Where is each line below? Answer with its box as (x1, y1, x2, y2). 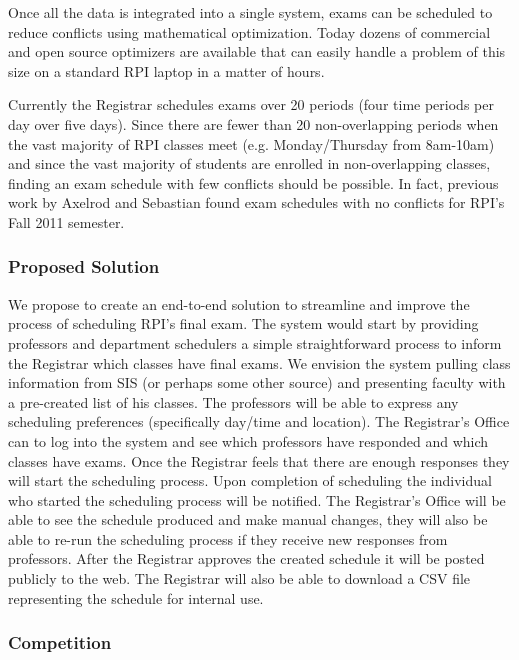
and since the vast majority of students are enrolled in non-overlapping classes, (8, 153, 491, 174)
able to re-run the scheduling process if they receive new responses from (8, 528, 448, 549)
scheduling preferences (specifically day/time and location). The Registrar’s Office (8, 411, 510, 432)
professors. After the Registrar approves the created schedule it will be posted (8, 548, 485, 569)
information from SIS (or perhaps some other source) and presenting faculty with (8, 372, 506, 393)
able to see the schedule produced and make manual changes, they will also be (8, 509, 488, 530)
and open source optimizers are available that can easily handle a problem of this (8, 41, 506, 62)
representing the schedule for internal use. (8, 587, 264, 608)
